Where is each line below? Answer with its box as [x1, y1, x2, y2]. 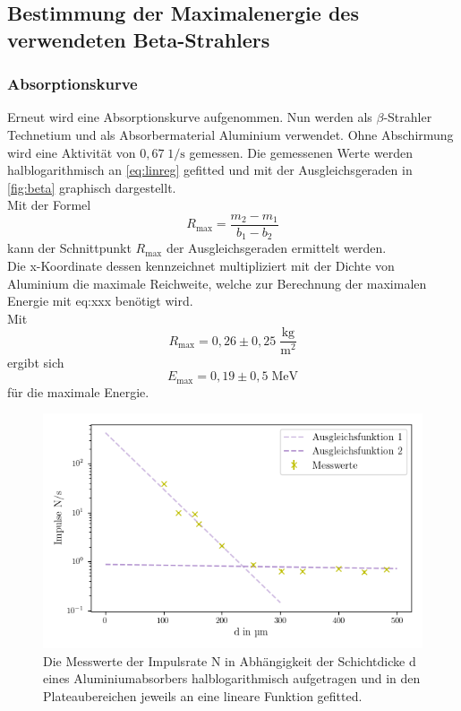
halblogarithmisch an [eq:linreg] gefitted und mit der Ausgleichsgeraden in [7, 160, 413, 179]
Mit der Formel [7, 195, 91, 214]
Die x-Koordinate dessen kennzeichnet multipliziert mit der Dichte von [7, 256, 395, 275]
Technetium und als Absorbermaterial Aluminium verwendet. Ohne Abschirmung [7, 125, 454, 143]
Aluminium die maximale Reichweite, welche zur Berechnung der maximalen [7, 273, 427, 292]
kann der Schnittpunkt [7, 238, 132, 257]
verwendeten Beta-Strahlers [7, 25, 270, 53]
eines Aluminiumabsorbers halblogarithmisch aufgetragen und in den [43, 669, 421, 688]
